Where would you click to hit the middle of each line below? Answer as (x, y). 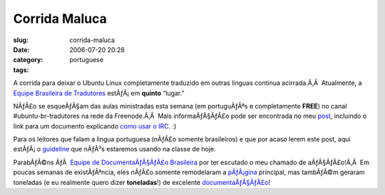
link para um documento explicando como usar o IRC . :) (95, 126)
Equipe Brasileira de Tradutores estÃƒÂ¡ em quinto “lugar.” (99, 93)
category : (28, 60)
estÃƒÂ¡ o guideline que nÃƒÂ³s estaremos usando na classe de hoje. (115, 149)
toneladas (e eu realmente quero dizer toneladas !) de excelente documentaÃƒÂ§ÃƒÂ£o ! (142, 182)
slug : (21, 40)
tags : (21, 70)
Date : (21, 49)
